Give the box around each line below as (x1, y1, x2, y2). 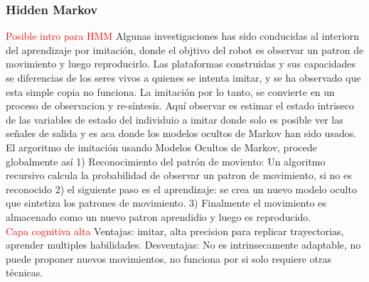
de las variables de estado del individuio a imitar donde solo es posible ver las (6, 112, 343, 126)
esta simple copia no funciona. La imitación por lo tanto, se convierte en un (6, 84, 335, 99)
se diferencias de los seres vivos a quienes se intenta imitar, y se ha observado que (6, 70, 361, 85)
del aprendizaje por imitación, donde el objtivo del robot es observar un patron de (6, 42, 364, 57)
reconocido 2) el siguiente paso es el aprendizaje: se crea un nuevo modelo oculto (6, 181, 357, 196)
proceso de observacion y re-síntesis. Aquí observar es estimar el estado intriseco (6, 98, 354, 113)
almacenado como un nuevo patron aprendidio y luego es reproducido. (6, 209, 311, 224)
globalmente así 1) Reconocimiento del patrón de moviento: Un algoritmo (6, 153, 326, 168)
